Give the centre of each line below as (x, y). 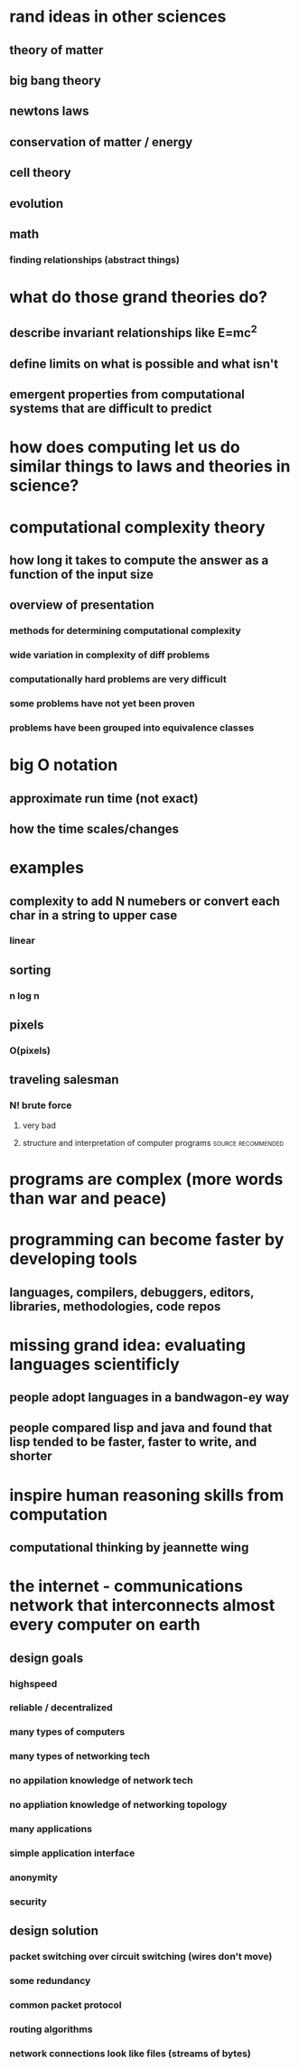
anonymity (34, 1877)
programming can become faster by (147, 1240)
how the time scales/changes (94, 829)
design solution (54, 1931)
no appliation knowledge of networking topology (118, 1805)
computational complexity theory (137, 527)
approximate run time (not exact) (104, 798)
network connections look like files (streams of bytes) (130, 2054)
